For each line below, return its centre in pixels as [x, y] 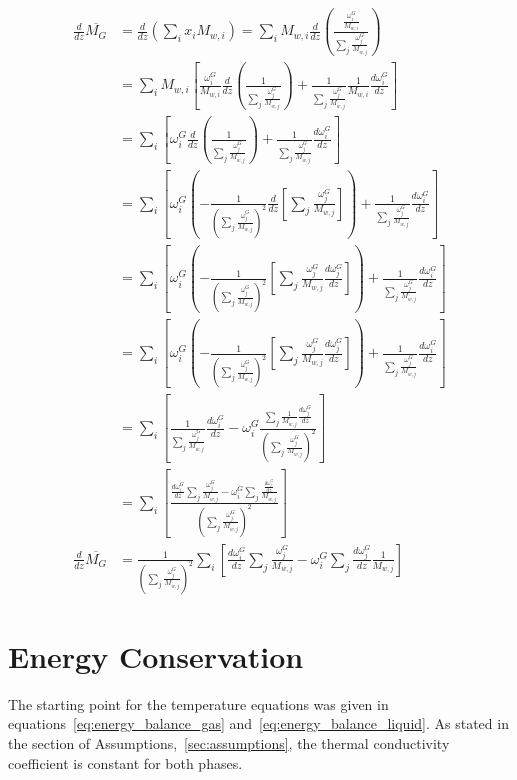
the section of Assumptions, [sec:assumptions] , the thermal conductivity [229, 743]
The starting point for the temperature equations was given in [198, 703]
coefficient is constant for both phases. [125, 762]
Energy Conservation [156, 655]
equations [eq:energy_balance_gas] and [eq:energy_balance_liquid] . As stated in [258, 723]
